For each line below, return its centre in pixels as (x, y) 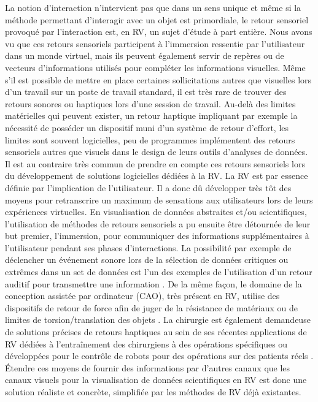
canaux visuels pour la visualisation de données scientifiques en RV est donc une (156, 380)
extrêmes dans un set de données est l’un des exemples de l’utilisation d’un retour (159, 272)
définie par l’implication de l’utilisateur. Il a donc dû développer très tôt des (148, 187)
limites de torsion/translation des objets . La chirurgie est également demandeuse (158, 320)
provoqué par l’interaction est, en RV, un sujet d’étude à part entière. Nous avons (159, 32)
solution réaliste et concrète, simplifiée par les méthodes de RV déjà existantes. (153, 392)
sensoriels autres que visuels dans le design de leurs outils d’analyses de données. (157, 152)
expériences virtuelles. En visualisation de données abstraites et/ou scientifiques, (156, 212)
